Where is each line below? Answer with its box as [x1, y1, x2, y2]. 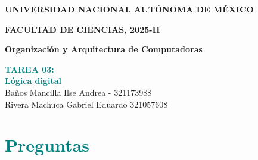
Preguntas [5, 133, 89, 157]
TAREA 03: [5, 62, 54, 75]
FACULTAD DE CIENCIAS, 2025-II [5, 23, 160, 35]
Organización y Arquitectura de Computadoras [5, 43, 203, 55]
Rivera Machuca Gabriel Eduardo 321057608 [5, 98, 168, 110]
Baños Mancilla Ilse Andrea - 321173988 [5, 86, 152, 98]
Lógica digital [5, 74, 62, 87]
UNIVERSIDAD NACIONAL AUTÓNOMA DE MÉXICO [5, 3, 254, 15]
